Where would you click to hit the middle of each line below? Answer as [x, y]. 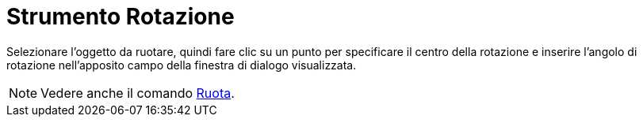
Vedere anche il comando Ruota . [138, 93]
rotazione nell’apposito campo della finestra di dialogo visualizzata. [182, 65]
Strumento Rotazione [121, 17]
